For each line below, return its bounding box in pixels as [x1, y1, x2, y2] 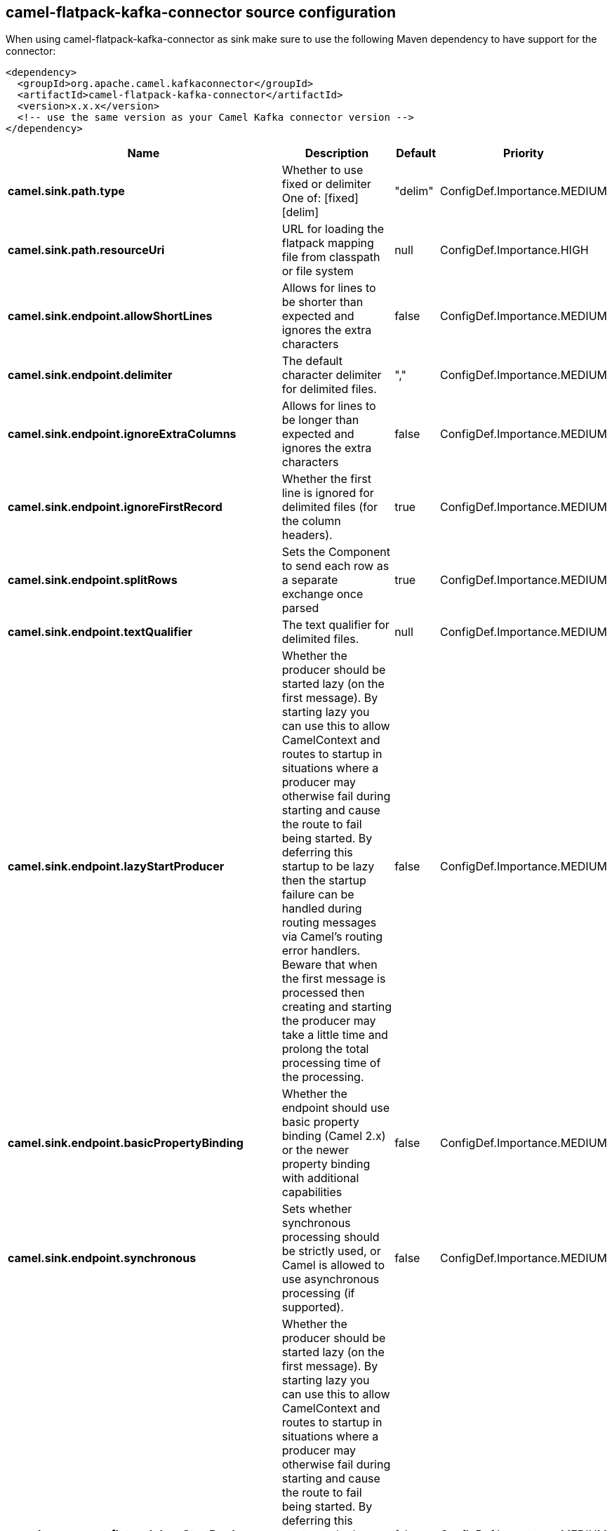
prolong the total [281, 1042, 369, 1056]
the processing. [281, 1070, 364, 1085]
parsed [281, 601, 319, 616]
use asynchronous [281, 1272, 380, 1287]
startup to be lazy [281, 859, 375, 874]
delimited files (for [281, 500, 378, 515]
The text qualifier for [281, 618, 390, 632]
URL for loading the [281, 222, 385, 237]
